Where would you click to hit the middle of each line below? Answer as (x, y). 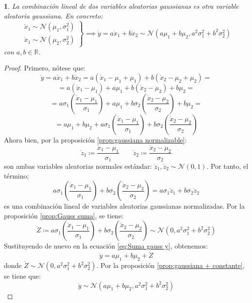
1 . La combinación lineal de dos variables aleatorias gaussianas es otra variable (121, 6)
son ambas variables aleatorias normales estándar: (78, 166)
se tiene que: (22, 276)
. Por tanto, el (227, 166)
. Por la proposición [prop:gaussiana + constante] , (170, 265)
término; (17, 175)
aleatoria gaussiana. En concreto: (53, 15)
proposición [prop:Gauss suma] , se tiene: (64, 215)
